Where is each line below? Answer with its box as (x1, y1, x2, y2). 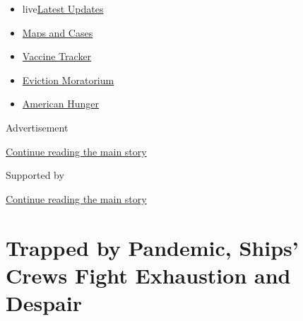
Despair (6, 288, 82, 317)
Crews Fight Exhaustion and (6, 260, 291, 289)
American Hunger (22, 96, 99, 111)
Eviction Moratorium (22, 72, 114, 87)
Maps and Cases (22, 25, 93, 40)
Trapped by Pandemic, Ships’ (6, 233, 299, 262)
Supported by (6, 168, 64, 182)
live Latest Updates (22, 1, 104, 16)
